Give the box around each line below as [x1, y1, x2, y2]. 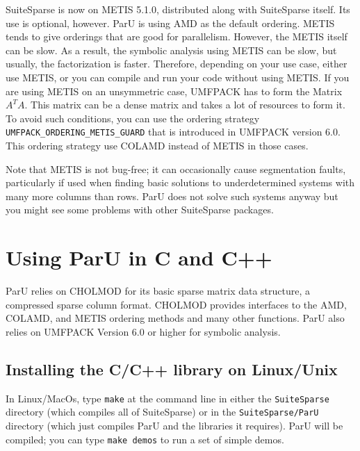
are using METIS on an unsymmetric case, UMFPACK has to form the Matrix [6, 83, 343, 98]
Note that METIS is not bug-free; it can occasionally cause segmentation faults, [6, 161, 346, 176]
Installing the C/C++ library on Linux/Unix [6, 358, 338, 379]
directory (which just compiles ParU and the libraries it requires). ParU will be [6, 418, 343, 432]
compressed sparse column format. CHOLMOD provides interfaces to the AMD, [6, 297, 347, 311]
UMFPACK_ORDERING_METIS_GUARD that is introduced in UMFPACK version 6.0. [6, 124, 341, 139]
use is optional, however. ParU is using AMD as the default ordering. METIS [6, 15, 335, 30]
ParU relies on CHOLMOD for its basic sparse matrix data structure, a [6, 284, 311, 298]
